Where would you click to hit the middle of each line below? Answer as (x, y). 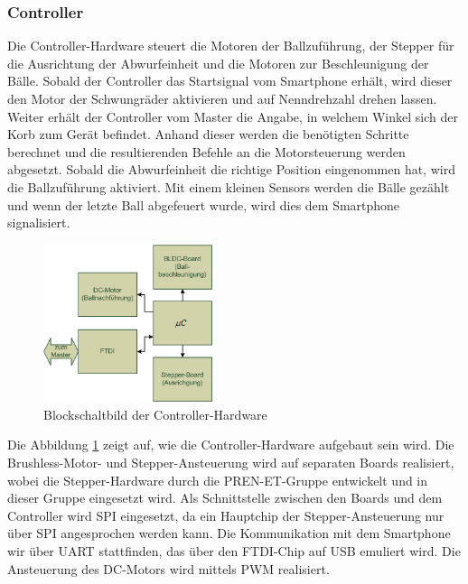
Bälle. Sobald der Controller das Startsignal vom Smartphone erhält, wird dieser (230, 81)
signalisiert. (39, 222)
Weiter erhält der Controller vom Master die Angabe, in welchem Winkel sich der (233, 116)
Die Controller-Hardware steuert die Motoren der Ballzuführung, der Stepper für (231, 46)
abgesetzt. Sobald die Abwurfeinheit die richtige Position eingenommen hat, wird (231, 169)
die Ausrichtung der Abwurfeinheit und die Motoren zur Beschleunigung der (218, 63)
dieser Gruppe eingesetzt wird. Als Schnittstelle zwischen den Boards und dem (225, 498)
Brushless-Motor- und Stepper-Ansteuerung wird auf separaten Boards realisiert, (231, 462)
